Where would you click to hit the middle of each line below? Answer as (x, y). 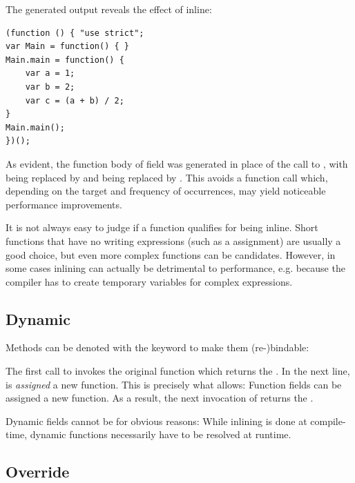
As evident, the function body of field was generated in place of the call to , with (177, 163)
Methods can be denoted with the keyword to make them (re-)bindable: (157, 347)
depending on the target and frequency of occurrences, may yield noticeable (166, 191)
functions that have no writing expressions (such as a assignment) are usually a (173, 240)
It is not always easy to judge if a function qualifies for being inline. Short (162, 227)
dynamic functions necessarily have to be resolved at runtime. (161, 434)
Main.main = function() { (65, 60)
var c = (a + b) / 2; (75, 100)
